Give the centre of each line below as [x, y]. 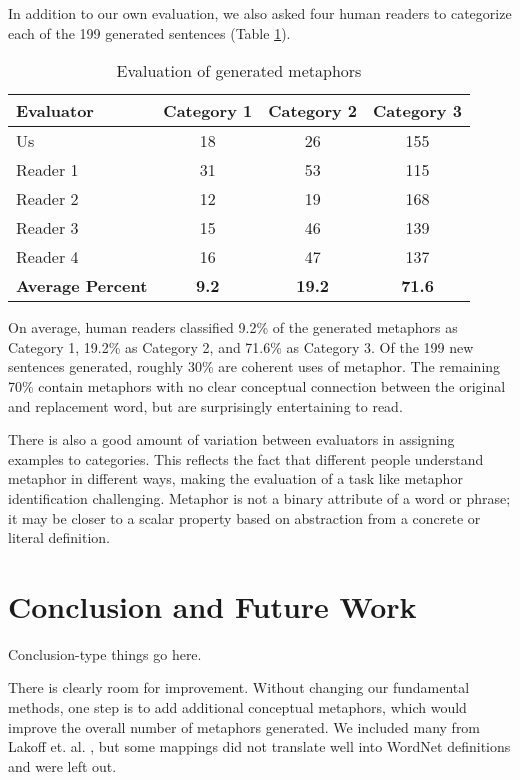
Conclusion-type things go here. [105, 653]
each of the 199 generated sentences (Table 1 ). [149, 32]
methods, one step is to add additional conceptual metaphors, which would [237, 707]
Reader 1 [47, 170]
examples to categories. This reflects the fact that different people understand [246, 458]
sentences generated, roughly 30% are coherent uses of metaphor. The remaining [254, 366]
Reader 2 [47, 199]
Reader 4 [47, 257]
